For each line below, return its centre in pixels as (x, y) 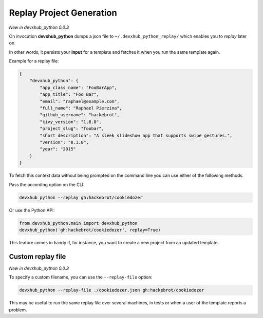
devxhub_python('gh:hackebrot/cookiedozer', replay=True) (90, 230)
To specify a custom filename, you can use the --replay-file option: (81, 277)
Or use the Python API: (32, 210)
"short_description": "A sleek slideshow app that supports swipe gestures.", (136, 135)
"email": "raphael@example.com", (80, 101)
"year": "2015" (58, 149)
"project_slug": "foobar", (72, 129)
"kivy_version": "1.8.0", (71, 122)
